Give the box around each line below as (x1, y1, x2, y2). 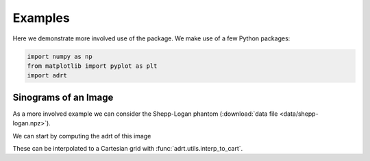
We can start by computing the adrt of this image (12, 132, 151, 140)
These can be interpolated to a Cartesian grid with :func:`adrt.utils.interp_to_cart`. (12, 144, 243, 152)
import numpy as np (27, 52, 92, 60)
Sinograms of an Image (12, 91, 114, 103)
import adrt (27, 72, 68, 79)
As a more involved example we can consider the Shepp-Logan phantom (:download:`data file (12, 110, 278, 118)
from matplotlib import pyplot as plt (27, 62, 158, 70)
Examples (12, 10, 70, 25)
